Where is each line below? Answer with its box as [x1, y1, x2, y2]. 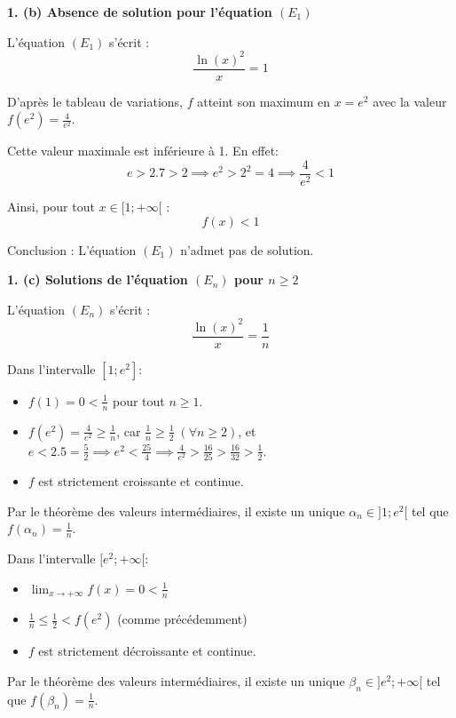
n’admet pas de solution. [180, 240, 314, 259]
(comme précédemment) [117, 610, 248, 628]
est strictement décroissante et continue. [38, 642, 256, 660]
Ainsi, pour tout [7, 197, 95, 215]
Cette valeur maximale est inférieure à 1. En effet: [7, 141, 279, 160]
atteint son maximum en [197, 92, 330, 110]
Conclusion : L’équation [7, 240, 137, 259]
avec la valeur [373, 92, 447, 110]
